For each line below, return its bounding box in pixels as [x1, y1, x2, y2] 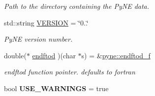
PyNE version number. [4, 34, 73, 44]
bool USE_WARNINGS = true [4, 83, 109, 93]
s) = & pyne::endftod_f [81, 50, 151, 60]
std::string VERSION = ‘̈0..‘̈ [4, 17, 89, 27]
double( [4, 50, 27, 60]
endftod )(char [32, 50, 76, 60]
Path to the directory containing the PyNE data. [4, 1, 150, 11]
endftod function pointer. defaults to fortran [4, 67, 135, 77]
